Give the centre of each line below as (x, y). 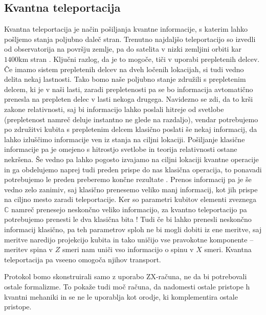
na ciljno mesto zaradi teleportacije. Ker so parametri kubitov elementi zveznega (130, 199)
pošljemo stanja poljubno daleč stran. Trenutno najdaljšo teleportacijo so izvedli (130, 39)
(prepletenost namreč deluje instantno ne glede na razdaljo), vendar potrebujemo (131, 119)
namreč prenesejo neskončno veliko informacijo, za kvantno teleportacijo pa (129, 209)
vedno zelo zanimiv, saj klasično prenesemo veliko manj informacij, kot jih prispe (131, 189)
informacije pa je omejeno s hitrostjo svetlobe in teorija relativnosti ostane (121, 149)
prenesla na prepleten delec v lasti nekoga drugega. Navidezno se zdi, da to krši (129, 99)
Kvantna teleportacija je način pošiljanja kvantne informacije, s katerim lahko (126, 29)
